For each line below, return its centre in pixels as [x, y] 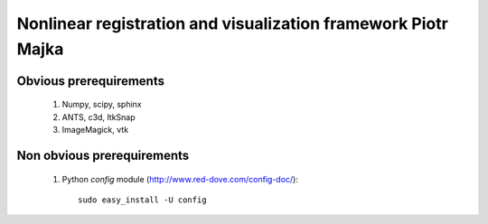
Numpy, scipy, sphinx [102, 105]
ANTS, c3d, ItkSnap [99, 117]
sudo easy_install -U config [142, 200]
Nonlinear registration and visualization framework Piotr [233, 23]
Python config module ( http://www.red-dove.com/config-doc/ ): [180, 179]
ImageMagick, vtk [95, 130]
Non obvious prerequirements [103, 155]
